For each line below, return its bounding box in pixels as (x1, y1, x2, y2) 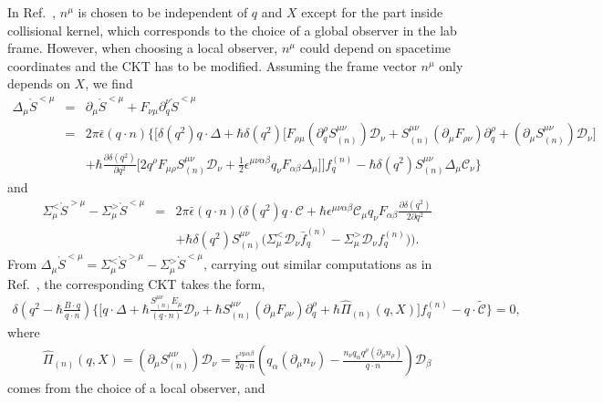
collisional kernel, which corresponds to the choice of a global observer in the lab (7, 20, 457, 39)
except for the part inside (301, 3, 443, 21)
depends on (7, 74, 70, 93)
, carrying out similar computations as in (203, 254, 432, 274)
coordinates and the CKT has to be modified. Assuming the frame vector (7, 56, 417, 75)
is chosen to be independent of (78, 3, 248, 21)
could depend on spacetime (299, 38, 452, 57)
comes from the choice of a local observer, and (7, 378, 265, 398)
